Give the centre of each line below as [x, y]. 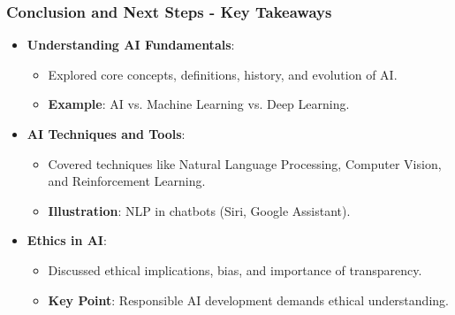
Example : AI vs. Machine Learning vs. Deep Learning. [199, 104]
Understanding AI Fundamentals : [131, 45]
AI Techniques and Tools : [106, 134]
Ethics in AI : [67, 240]
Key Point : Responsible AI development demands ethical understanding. [248, 300]
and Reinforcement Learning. [127, 181]
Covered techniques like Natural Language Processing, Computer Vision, [245, 163]
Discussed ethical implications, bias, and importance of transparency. [235, 269]
